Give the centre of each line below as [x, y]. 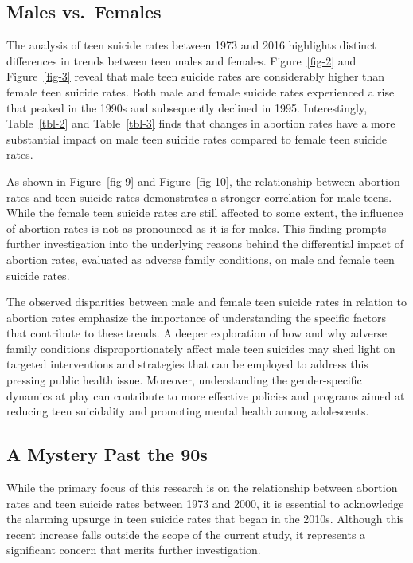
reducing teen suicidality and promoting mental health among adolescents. [188, 411]
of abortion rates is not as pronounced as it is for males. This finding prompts [197, 228]
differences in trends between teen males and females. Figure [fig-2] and [181, 60]
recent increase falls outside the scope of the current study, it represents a [186, 534]
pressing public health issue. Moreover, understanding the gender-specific [184, 380]
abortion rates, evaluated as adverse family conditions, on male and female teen [201, 259]
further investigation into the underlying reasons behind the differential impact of [205, 244]
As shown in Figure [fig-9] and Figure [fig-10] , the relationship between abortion [203, 181]
